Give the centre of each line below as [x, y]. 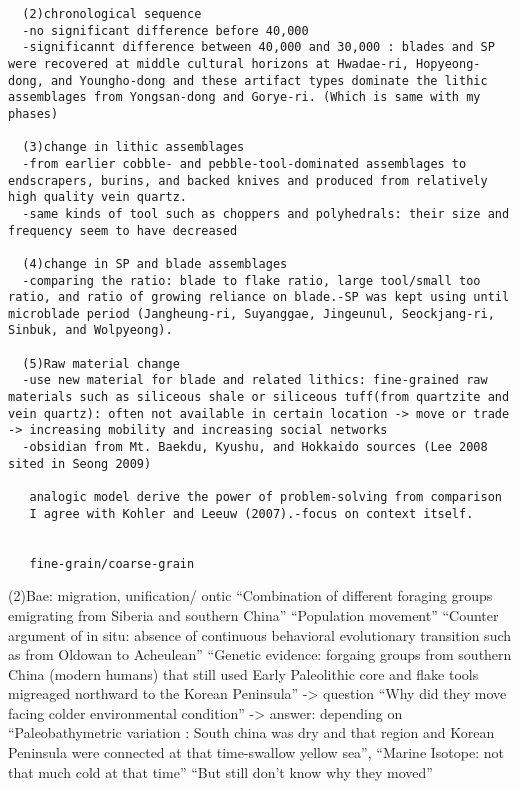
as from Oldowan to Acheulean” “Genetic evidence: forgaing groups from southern [260, 654]
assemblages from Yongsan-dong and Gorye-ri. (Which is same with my [244, 97]
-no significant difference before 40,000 [165, 30]
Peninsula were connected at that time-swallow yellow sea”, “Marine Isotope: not [256, 752]
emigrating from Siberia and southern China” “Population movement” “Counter [253, 614]
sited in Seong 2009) [80, 463]
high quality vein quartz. [97, 197]
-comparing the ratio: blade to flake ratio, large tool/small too [251, 280]
